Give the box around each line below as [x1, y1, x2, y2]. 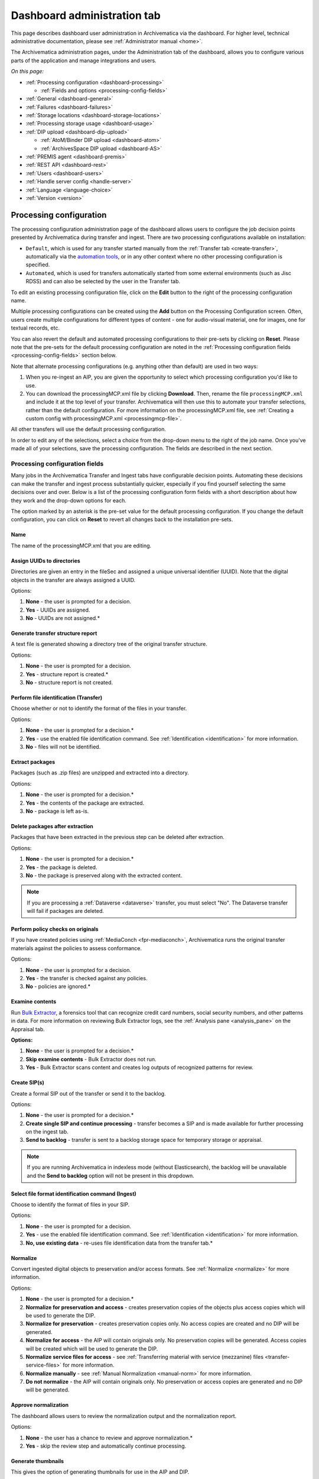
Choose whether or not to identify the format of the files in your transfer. [11, 705, 187, 712]
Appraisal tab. [11, 1025, 45, 1032]
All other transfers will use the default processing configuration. [11, 426, 167, 433]
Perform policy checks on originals [11, 926, 99, 933]
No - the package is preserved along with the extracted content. [25, 871, 183, 879]
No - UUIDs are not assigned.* [25, 615, 100, 622]
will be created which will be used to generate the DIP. [25, 1345, 158, 1352]
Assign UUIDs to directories [11, 557, 81, 564]
